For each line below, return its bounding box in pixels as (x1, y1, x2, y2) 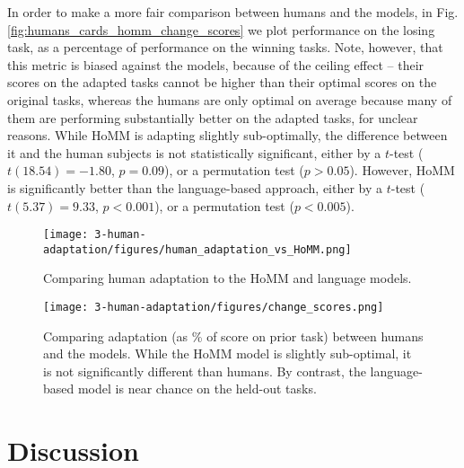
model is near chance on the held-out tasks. (77, 379, 317, 398)
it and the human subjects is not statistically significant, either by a (7, 143, 381, 162)
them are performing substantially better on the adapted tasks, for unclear (7, 108, 418, 127)
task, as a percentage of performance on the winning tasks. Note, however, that (7, 38, 443, 57)
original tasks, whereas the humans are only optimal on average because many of (7, 90, 452, 109)
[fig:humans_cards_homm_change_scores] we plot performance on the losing (7, 20, 435, 39)
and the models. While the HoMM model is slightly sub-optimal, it (43, 344, 412, 363)
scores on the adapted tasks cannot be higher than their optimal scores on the (7, 73, 437, 92)
